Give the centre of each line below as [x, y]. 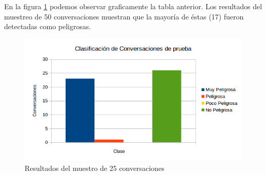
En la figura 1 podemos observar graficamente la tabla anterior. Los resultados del [133, 6]
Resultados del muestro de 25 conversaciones [95, 168]
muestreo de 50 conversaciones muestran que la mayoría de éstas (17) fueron [124, 16]
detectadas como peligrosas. [48, 26]
